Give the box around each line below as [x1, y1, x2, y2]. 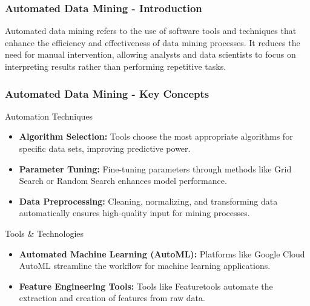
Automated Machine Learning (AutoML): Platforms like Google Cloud [19, 247, 305, 260]
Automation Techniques [5, 109, 93, 122]
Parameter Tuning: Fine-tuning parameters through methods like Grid [19, 162, 292, 175]
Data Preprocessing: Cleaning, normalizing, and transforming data [19, 194, 278, 207]
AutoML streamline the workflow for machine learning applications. [19, 259, 271, 272]
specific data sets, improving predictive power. [19, 142, 191, 154]
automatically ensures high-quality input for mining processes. [19, 206, 250, 219]
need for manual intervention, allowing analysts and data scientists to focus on [5, 48, 296, 61]
